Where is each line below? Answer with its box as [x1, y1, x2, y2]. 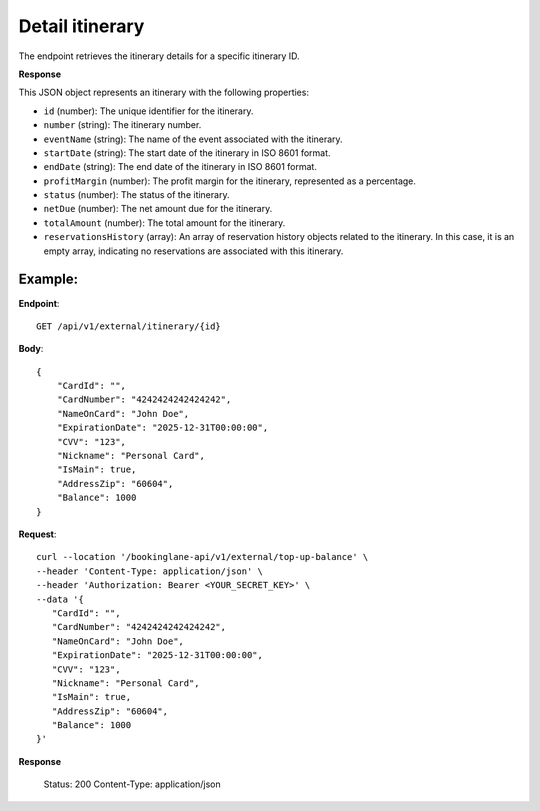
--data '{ [36, 593, 84, 605]
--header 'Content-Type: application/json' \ [36, 565, 264, 577]
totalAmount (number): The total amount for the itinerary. [43, 216, 286, 229]
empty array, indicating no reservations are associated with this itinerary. [43, 245, 344, 257]
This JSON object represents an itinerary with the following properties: [18, 86, 310, 99]
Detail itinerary [18, 15, 145, 37]
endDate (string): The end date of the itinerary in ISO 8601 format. [43, 161, 317, 173]
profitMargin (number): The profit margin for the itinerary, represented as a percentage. [43, 175, 417, 187]
